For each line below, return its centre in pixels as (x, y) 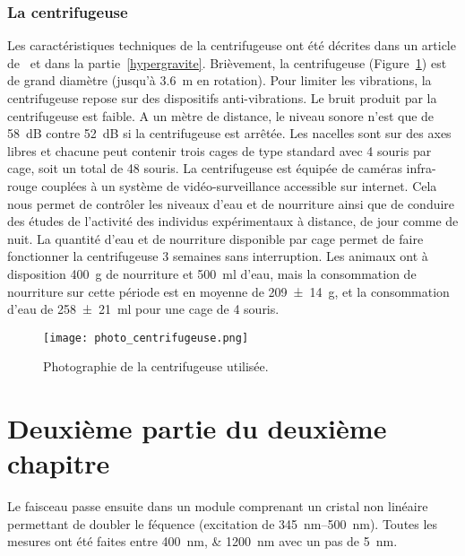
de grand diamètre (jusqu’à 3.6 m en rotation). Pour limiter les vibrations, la (220, 80)
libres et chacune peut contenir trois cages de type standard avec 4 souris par (220, 150)
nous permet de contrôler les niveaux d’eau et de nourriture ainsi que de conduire (231, 203)
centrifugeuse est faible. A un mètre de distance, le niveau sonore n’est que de (221, 115)
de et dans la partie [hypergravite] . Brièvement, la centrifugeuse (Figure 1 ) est (227, 62)
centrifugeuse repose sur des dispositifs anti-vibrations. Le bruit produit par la (222, 98)
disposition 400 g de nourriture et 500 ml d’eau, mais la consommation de (212, 273)
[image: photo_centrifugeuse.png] (146, 338)
